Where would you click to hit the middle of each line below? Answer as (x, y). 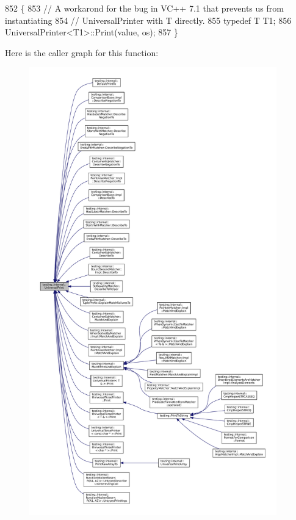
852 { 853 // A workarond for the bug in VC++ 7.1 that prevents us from (144, 8)
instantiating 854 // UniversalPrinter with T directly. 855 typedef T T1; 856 (148, 20)
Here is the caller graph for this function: (82, 52)
